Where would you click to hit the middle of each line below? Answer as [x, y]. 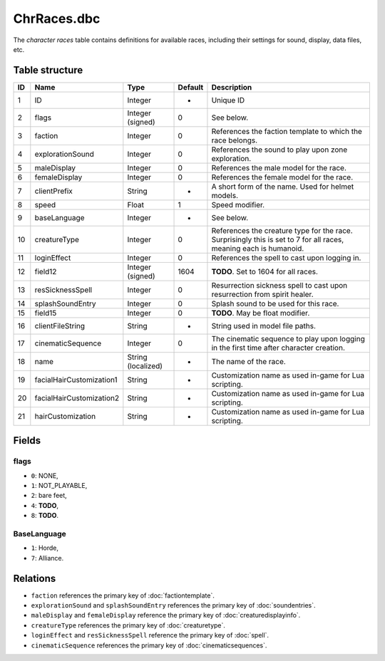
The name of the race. [249, 361]
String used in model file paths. [264, 326]
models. [225, 195]
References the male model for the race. [279, 167]
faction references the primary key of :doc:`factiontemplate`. [123, 595]
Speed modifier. [238, 204]
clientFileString [60, 326]
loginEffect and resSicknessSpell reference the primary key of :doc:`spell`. [150, 635]
